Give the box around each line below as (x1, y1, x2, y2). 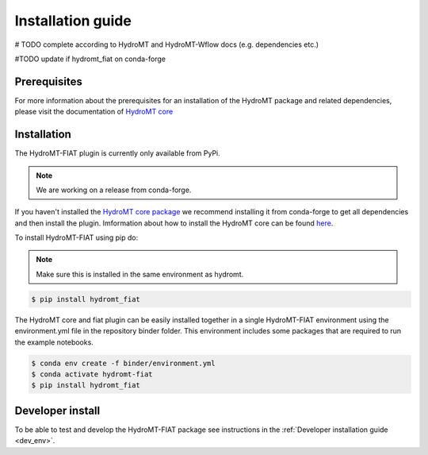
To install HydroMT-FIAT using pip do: (14, 233, 139, 242)
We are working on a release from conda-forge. (36, 185, 192, 195)
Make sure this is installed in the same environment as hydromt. (36, 269, 244, 279)
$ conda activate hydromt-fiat (31, 370, 154, 379)
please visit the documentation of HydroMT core (14, 107, 174, 117)
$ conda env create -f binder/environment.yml (31, 358, 216, 368)
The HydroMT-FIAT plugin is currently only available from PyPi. (14, 148, 221, 158)
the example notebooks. (14, 337, 94, 347)
